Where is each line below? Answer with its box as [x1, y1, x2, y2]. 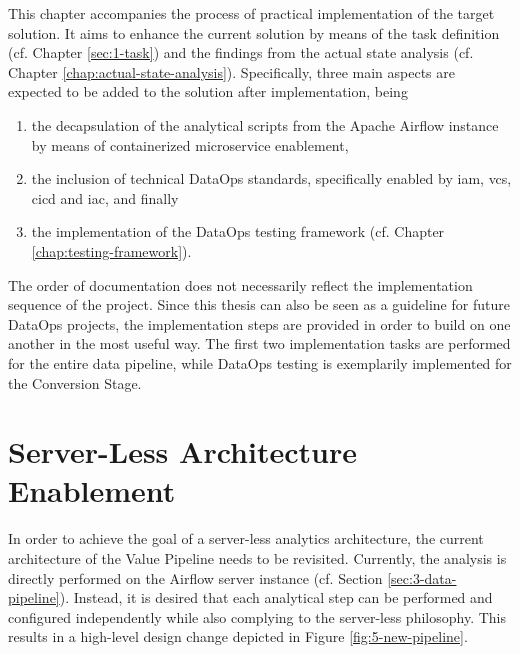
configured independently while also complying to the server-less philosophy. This [8, 606, 506, 627]
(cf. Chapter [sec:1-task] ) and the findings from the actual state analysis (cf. [8, 42, 474, 63]
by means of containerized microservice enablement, [31, 134, 349, 155]
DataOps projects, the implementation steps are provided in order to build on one [8, 313, 511, 334]
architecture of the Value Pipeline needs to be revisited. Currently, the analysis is [8, 548, 507, 568]
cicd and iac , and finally [31, 187, 179, 208]
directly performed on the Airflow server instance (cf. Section [8, 567, 383, 588]
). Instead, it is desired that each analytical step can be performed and [59, 587, 493, 608]
